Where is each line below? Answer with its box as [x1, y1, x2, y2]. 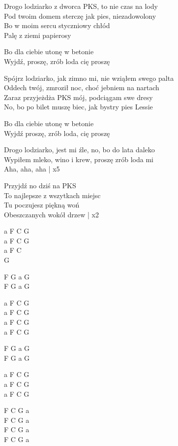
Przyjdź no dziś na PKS [4, 180, 76, 190]
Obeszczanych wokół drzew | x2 [4, 209, 99, 219]
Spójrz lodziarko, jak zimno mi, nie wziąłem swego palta [4, 72, 174, 83]
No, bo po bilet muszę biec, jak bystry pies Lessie [4, 102, 153, 112]
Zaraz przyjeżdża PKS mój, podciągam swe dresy [4, 92, 153, 102]
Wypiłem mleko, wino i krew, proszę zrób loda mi [4, 154, 153, 164]
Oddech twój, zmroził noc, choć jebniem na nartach [4, 82, 159, 93]
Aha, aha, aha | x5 [4, 164, 60, 174]
